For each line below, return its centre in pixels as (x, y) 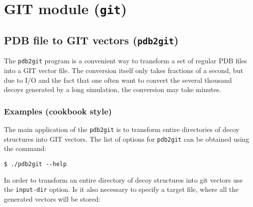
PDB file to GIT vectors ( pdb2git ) (91, 40)
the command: (25, 148)
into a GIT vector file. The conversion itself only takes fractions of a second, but (124, 70)
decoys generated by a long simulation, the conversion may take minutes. (113, 89)
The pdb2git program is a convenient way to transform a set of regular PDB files (126, 61)
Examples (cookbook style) (58, 111)
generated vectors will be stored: (52, 198)
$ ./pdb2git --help (35, 164)
